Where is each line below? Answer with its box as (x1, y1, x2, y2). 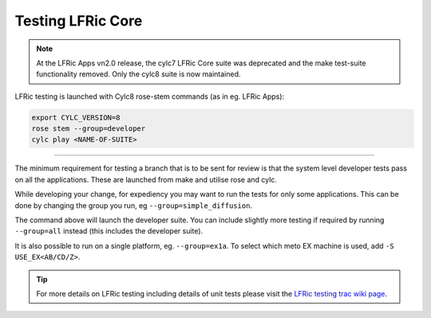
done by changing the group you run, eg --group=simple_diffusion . (14, 200, 253, 210)
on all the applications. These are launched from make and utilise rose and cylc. (14, 175, 277, 184)
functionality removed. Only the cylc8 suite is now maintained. (36, 69, 241, 79)
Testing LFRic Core (14, 12, 143, 29)
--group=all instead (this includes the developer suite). (14, 226, 204, 236)
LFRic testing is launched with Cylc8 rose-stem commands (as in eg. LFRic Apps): (14, 92, 285, 101)
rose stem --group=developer (31, 124, 146, 133)
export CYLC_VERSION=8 (31, 112, 121, 122)
